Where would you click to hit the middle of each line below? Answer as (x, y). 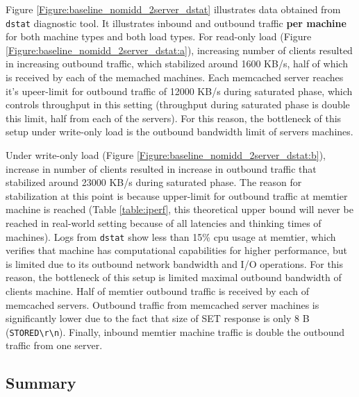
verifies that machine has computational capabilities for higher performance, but (177, 250)
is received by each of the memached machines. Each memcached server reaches (175, 77)
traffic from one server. (54, 345)
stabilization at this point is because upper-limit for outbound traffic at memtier (177, 195)
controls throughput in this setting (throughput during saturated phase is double (178, 104)
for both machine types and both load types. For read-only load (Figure (159, 36)
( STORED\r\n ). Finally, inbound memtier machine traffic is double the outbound (175, 331)
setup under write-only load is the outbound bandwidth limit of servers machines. (179, 132)
